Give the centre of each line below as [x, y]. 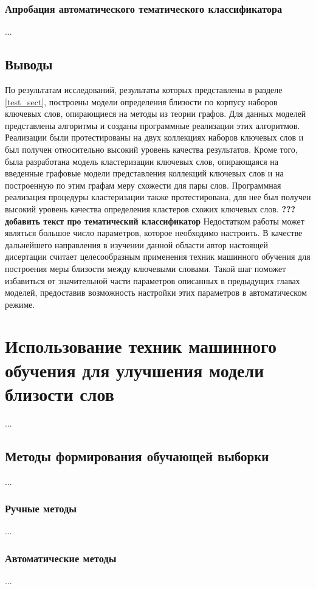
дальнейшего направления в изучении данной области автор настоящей [136, 244]
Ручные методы [41, 508]
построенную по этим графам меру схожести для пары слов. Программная [143, 185]
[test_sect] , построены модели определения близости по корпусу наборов [141, 101]
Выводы [29, 64]
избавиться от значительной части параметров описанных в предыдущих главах [153, 280]
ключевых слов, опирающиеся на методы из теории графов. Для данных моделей [156, 113]
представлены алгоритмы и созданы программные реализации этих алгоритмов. [153, 125]
